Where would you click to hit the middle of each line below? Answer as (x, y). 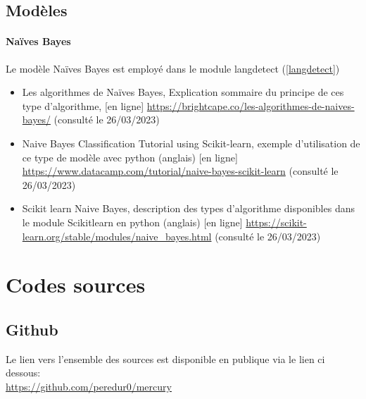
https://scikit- (276, 222)
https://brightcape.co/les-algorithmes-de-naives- (251, 105)
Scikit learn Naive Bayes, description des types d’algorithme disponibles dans (188, 208)
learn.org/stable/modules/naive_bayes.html (117, 236)
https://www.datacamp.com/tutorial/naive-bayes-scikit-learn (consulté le (180, 171)
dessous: (23, 373)
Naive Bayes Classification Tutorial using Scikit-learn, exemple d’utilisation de (191, 143)
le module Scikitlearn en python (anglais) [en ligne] (132, 222)
